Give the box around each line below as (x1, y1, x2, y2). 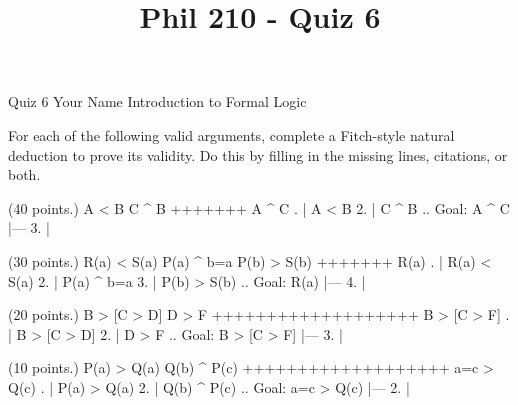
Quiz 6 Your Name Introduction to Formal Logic (8, 91, 307, 112)
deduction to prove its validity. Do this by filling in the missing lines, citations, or (8, 144, 508, 165)
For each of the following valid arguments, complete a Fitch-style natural (8, 124, 455, 145)
